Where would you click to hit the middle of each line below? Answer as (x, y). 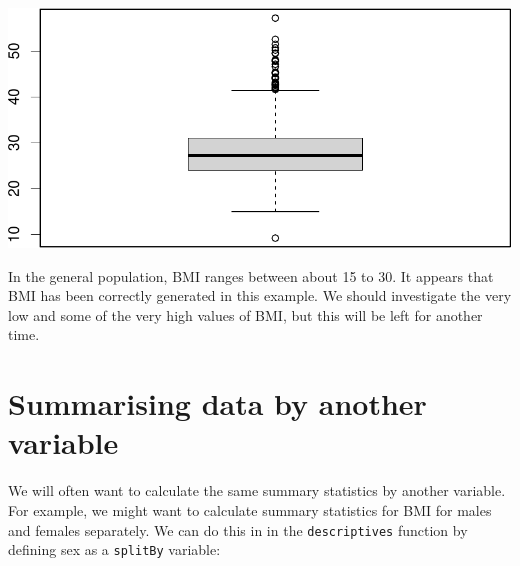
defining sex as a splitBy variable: (114, 549)
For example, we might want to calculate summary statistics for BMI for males (250, 509)
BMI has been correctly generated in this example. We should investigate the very (260, 295)
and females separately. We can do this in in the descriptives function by (238, 529)
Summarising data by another (217, 403)
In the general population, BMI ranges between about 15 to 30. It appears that (251, 275)
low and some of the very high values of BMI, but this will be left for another (245, 314)
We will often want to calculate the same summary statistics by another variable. (257, 490)
